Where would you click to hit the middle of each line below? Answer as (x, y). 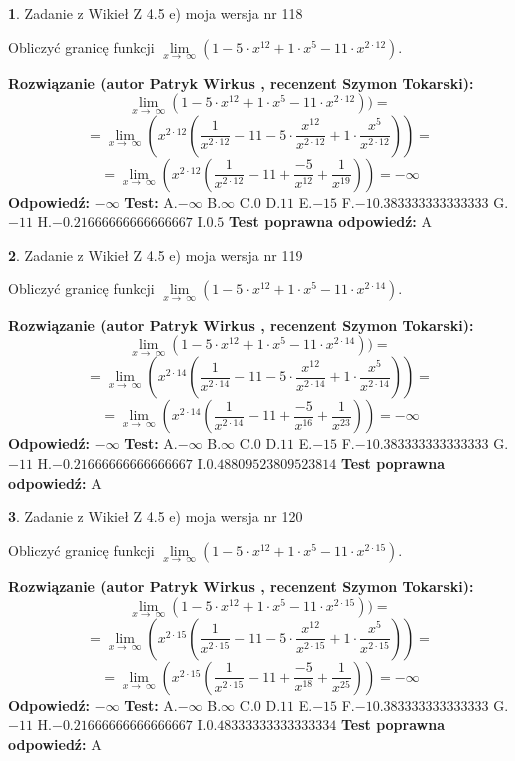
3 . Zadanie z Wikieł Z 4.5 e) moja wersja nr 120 (155, 516)
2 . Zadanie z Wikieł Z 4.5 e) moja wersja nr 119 (155, 254)
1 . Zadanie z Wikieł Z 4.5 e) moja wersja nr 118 (155, 13)
